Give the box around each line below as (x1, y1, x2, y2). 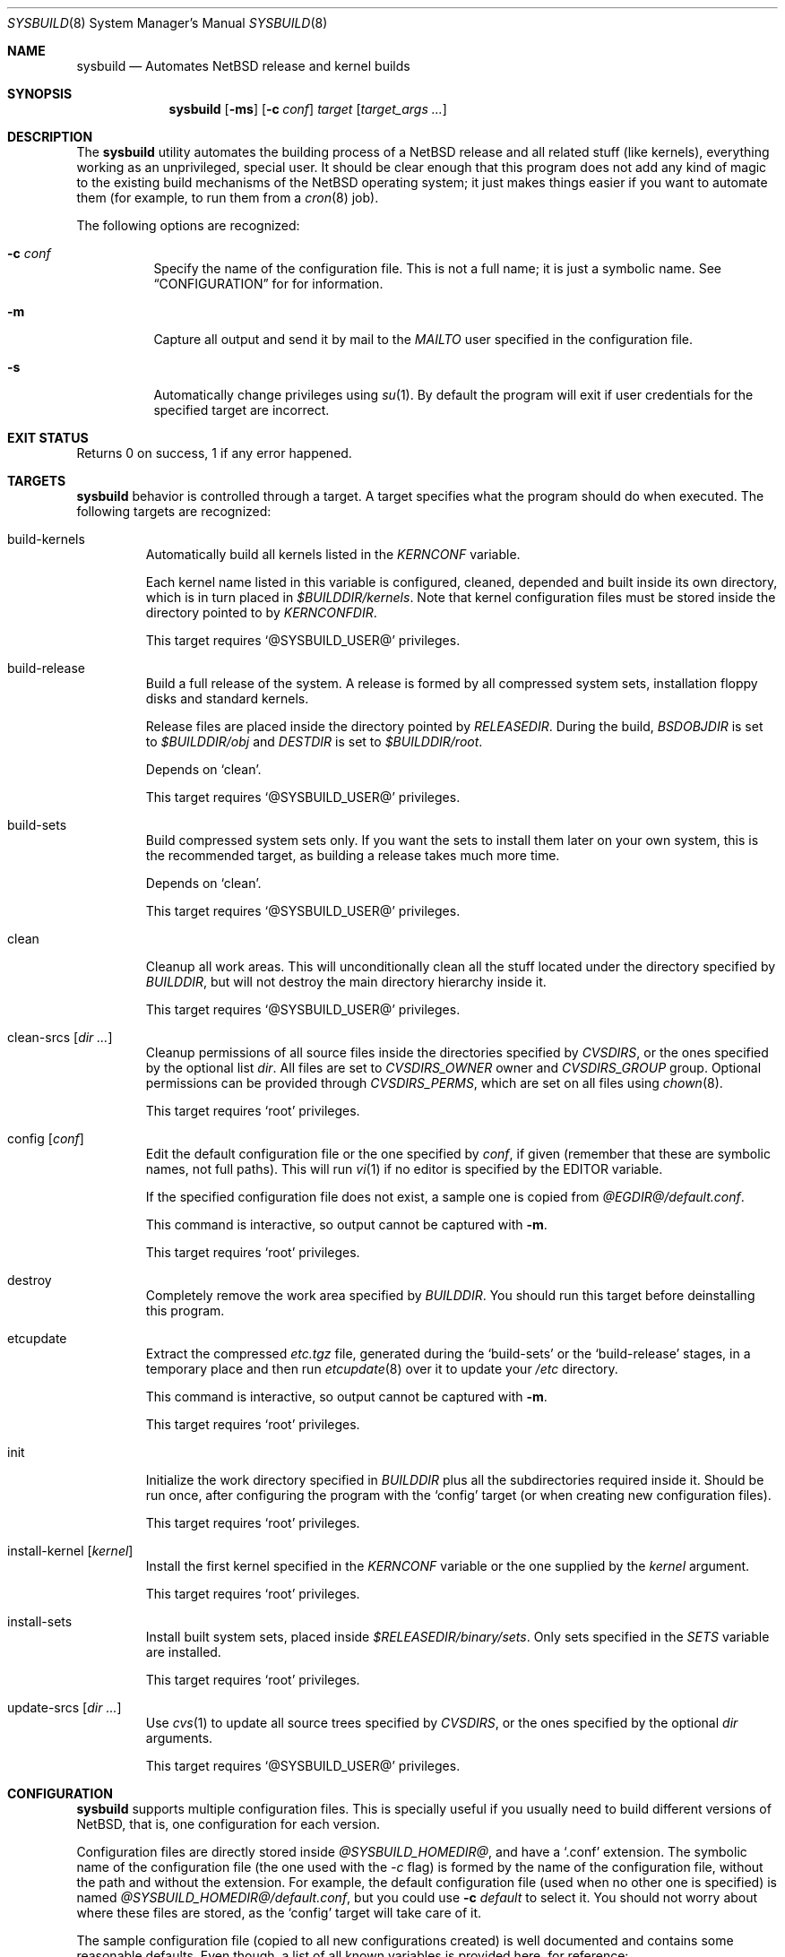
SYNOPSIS (7, 86, 73, 101)
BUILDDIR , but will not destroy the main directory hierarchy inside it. (145, 974, 547, 989)
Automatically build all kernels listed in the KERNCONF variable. (145, 547, 521, 562)
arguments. (145, 1730, 213, 1746)
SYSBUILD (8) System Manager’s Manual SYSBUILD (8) (7, 15, 328, 30)
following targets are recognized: (76, 504, 272, 519)
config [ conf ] (7, 1131, 84, 1146)
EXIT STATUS (7, 430, 89, 445)
